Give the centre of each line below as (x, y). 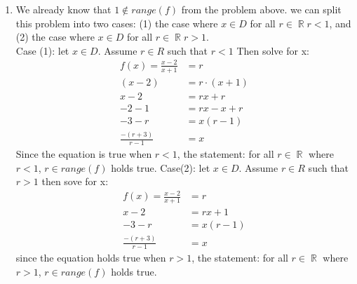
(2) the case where (55, 37)
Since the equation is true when (84, 154)
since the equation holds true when (91, 258)
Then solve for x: (273, 50)
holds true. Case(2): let (161, 167)
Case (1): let (42, 50)
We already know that (63, 9)
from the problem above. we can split (261, 9)
